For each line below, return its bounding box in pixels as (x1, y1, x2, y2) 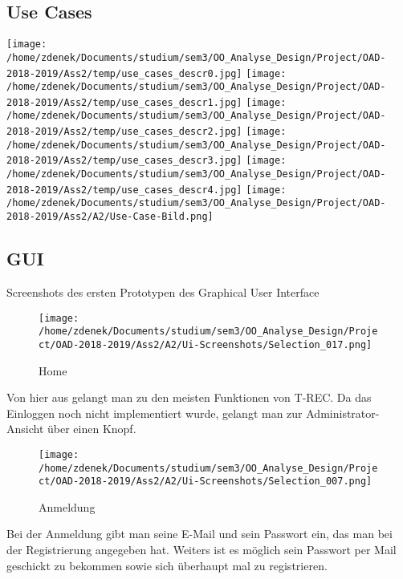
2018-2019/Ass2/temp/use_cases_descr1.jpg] (6, 96, 242, 108)
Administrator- (306, 404, 380, 421)
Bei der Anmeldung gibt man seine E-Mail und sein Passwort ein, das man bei (6, 525, 393, 542)
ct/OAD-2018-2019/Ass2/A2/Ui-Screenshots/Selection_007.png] (39, 476, 372, 488)
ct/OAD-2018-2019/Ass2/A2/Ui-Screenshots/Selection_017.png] (39, 338, 372, 350)
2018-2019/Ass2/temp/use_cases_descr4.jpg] (6, 184, 242, 196)
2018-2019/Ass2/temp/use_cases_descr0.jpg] (6, 67, 242, 79)
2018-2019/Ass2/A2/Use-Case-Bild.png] (6, 211, 214, 223)
